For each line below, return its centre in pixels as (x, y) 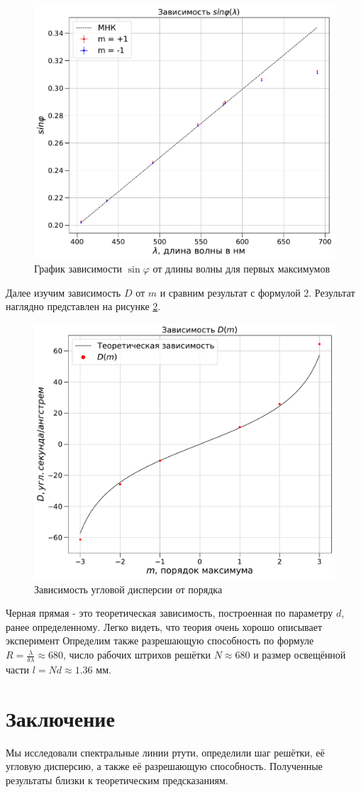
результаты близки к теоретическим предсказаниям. (117, 780)
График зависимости (78, 269)
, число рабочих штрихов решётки (137, 655)
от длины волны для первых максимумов (241, 269)
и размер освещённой (300, 655)
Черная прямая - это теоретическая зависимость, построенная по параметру (170, 613)
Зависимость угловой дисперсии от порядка (128, 589)
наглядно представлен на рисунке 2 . (83, 306)
